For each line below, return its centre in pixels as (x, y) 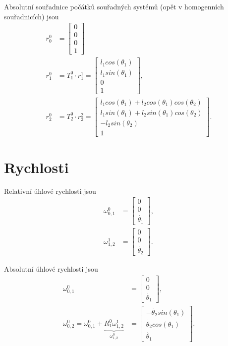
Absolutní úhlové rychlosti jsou (51, 269)
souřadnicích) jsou (31, 16)
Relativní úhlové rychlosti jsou (50, 191)
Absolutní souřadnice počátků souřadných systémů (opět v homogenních (114, 6)
